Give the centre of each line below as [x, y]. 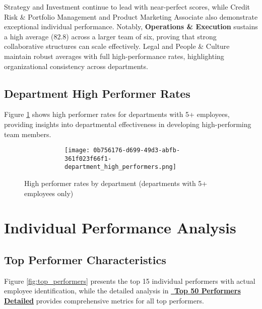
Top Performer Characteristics [85, 260]
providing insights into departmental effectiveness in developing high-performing [128, 124]
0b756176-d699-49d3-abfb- [137, 150]
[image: [77, 150]
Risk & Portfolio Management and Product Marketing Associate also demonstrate [131, 16]
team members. [28, 134]
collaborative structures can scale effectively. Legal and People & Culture [117, 46]
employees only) [49, 193]
